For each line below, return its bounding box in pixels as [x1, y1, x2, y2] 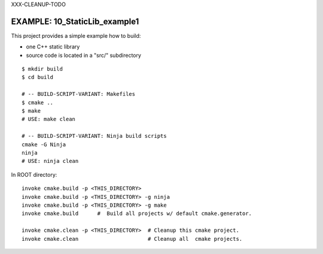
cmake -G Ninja [22, 141, 66, 148]
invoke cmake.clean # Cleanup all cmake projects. [22, 235, 243, 242]
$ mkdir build [22, 66, 63, 72]
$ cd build [22, 74, 54, 81]
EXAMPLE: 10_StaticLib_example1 [11, 16, 139, 26]
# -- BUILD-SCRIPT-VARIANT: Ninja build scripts [22, 132, 167, 140]
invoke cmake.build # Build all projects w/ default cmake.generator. [22, 210, 252, 217]
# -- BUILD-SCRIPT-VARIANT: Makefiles [22, 90, 136, 98]
